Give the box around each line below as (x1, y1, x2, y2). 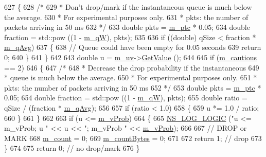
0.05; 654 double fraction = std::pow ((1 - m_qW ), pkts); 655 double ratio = (4, 92, 247, 103)
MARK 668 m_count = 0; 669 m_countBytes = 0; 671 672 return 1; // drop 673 (4, 132, 262, 143)
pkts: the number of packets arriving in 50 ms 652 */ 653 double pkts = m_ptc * (4, 82, 261, 93)
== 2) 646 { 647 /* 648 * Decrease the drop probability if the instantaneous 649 (4, 62, 259, 73)
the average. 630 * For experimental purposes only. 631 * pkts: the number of (4, 11, 249, 22)
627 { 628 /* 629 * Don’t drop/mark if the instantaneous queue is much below (4, 2, 252, 12)
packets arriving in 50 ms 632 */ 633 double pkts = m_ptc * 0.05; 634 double (4, 22, 250, 32)
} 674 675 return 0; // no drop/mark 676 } (4, 143, 140, 153)
